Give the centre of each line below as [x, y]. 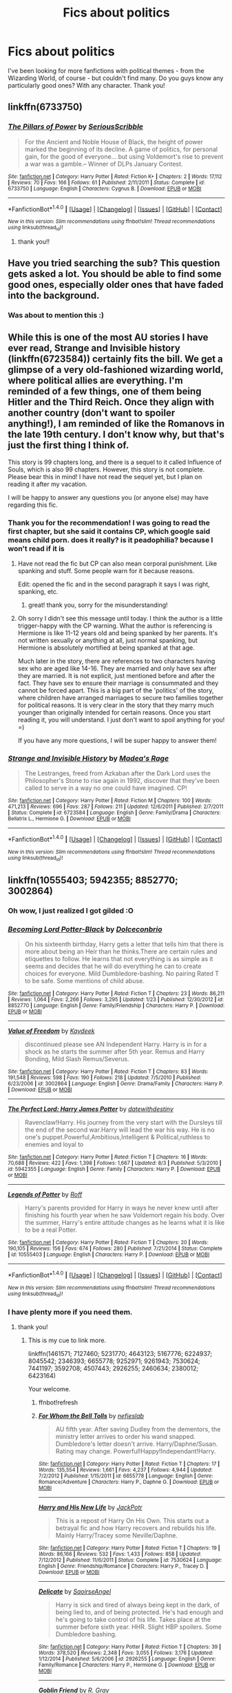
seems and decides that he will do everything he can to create [113, 966]
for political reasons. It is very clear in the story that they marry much [116, 705]
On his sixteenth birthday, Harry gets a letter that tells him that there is [124, 944]
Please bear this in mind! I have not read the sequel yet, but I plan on [105, 476]
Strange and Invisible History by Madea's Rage [88, 758]
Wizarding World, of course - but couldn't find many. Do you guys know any [116, 78]
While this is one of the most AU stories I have [108, 337]
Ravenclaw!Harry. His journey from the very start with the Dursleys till [123, 1122]
